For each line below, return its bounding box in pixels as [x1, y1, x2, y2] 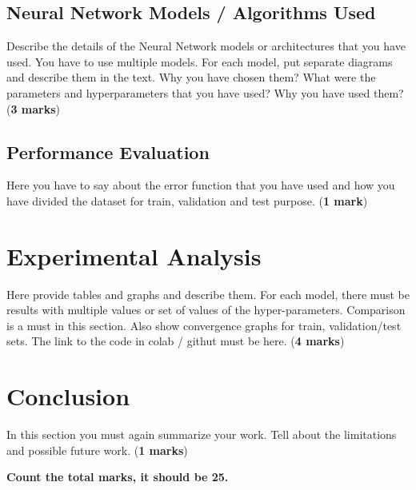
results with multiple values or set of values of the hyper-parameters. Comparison [6, 301, 406, 318]
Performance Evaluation [6, 139, 210, 164]
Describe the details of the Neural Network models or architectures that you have [6, 38, 406, 54]
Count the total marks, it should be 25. [6, 468, 229, 485]
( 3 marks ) [6, 100, 61, 117]
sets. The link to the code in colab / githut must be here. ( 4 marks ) [6, 333, 345, 349]
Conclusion [6, 380, 130, 412]
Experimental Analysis [6, 239, 262, 272]
